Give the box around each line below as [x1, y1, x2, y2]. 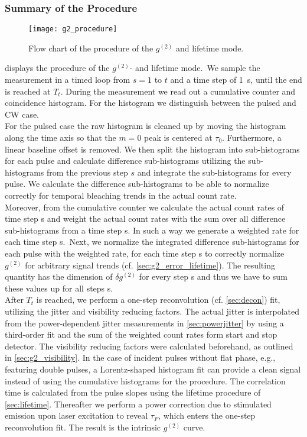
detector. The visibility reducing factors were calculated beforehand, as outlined [5, 339, 293, 352]
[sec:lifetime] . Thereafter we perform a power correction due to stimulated [5, 397, 272, 410]
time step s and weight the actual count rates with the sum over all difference [5, 212, 286, 225]
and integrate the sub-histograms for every [137, 166, 292, 178]
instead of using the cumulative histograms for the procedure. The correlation [5, 374, 286, 387]
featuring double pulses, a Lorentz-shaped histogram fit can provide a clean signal [5, 362, 301, 375]
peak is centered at [144, 131, 213, 144]
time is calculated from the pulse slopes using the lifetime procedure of [5, 386, 261, 399]
